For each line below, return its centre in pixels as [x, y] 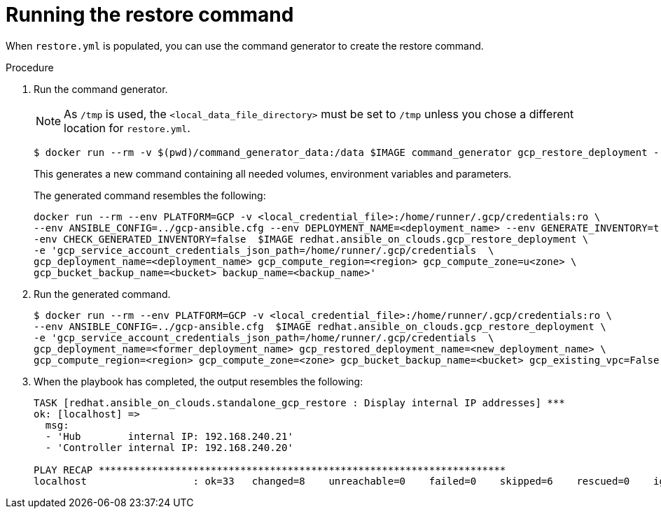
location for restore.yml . [127, 128]
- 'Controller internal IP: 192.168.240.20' [169, 447]
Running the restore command [150, 15]
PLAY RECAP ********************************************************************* [270, 470]
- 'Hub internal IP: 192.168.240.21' [169, 436]
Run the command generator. [101, 89]
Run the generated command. [102, 294]
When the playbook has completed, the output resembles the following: [199, 381]
